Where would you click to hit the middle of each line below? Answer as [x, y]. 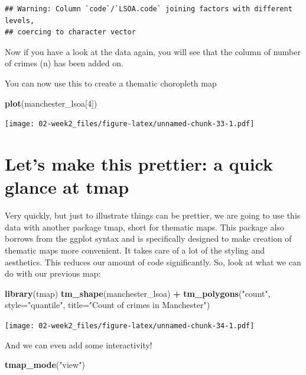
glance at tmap [67, 187]
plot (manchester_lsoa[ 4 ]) [51, 103]
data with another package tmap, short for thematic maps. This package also [144, 227]
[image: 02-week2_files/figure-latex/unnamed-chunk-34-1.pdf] [130, 326]
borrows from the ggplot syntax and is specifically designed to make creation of [148, 238]
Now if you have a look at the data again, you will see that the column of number [153, 51]
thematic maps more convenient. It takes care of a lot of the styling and [135, 250]
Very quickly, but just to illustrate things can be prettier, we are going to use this [153, 215]
